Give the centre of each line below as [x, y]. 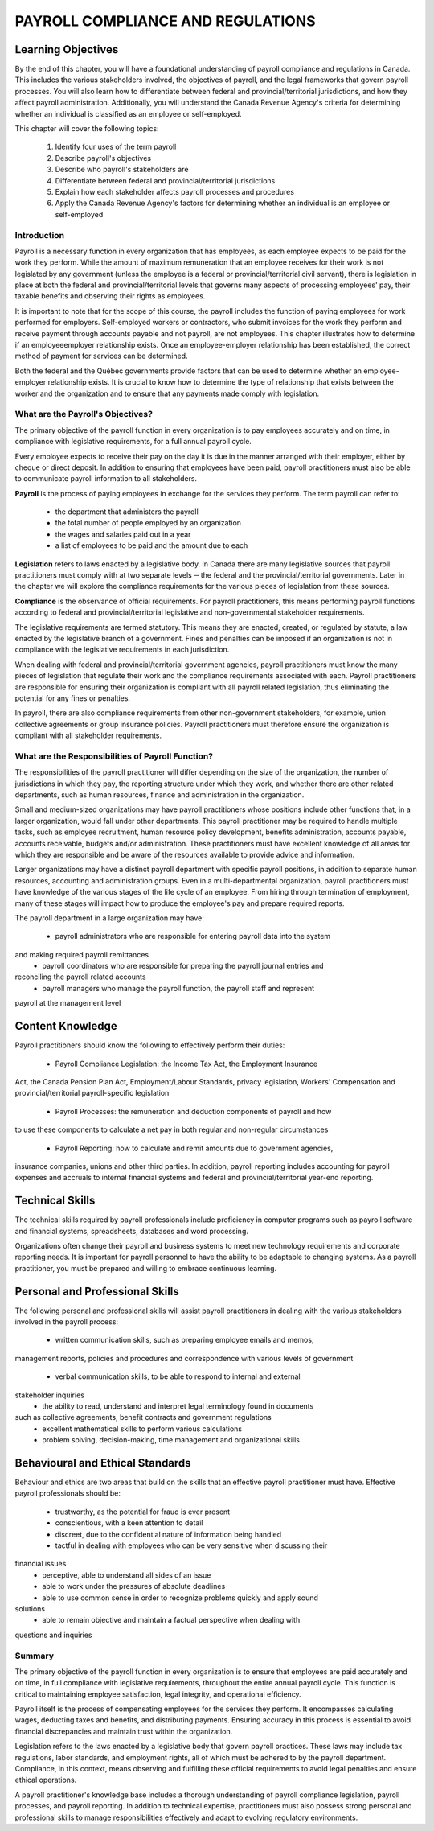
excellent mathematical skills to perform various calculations [142, 1429]
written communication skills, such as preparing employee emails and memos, [184, 1340]
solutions [30, 1609]
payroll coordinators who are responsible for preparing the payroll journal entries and [183, 966]
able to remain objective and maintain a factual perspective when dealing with [171, 1620]
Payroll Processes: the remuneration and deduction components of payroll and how [193, 1111]
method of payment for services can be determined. [101, 356]
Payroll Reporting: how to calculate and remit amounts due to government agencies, [194, 1148]
